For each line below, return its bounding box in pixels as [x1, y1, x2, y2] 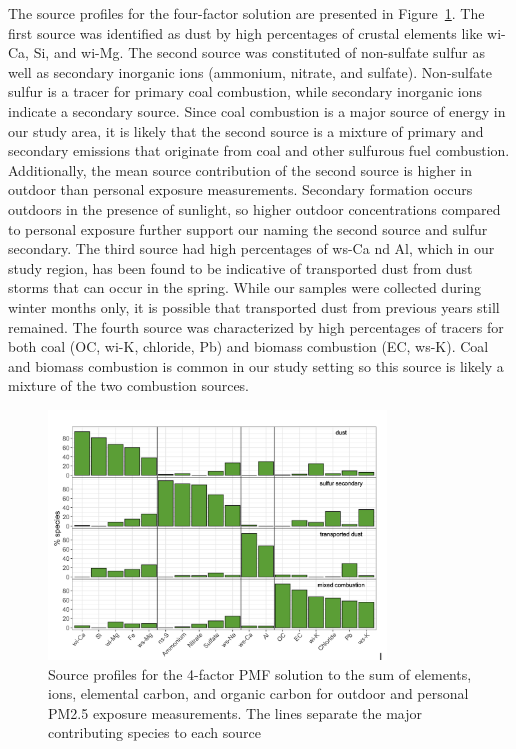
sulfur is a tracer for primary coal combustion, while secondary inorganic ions [8, 81, 482, 102]
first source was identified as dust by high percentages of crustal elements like [8, 22, 483, 43]
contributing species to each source [48, 722, 262, 743]
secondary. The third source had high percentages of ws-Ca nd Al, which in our [8, 238, 495, 259]
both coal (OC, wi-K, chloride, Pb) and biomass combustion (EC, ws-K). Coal [8, 336, 489, 357]
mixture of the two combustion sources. [8, 375, 250, 396]
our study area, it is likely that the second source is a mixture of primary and [8, 120, 484, 141]
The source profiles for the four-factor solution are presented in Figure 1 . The [8, 3, 485, 23]
